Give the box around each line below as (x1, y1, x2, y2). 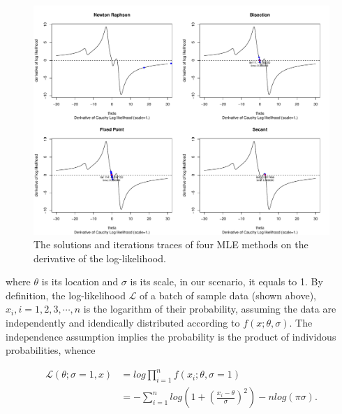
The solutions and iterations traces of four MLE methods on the (34, 237, 308, 252)
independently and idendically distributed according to (6, 315, 240, 330)
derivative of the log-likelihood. (34, 250, 166, 265)
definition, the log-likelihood (6, 287, 126, 302)
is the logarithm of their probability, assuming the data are (83, 301, 336, 316)
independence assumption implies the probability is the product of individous (6, 329, 336, 343)
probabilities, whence (6, 343, 96, 357)
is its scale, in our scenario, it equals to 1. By (130, 274, 323, 289)
